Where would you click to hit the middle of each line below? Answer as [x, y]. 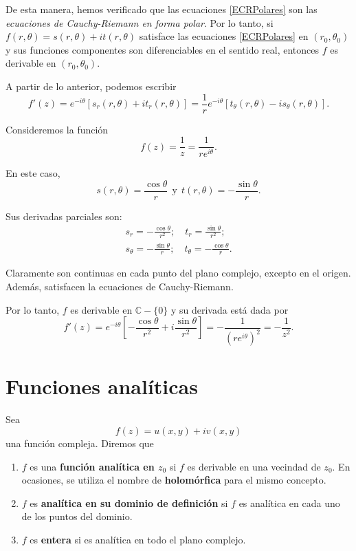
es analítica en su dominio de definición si [129, 503]
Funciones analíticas [102, 386]
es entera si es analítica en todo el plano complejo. [138, 539]
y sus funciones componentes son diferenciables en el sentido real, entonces [163, 49]
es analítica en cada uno [289, 503]
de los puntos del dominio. [77, 516]
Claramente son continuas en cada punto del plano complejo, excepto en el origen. [178, 273]
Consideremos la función [57, 129]
